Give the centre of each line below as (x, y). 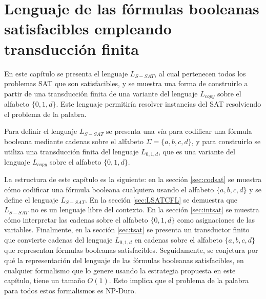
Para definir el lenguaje (41, 131)
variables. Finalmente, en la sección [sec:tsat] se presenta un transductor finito (127, 230)
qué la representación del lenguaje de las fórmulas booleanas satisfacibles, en (124, 260)
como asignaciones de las (216, 219)
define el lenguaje (31, 199)
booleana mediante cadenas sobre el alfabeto (74, 141)
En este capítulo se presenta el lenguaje (66, 73)
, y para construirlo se (226, 141)
